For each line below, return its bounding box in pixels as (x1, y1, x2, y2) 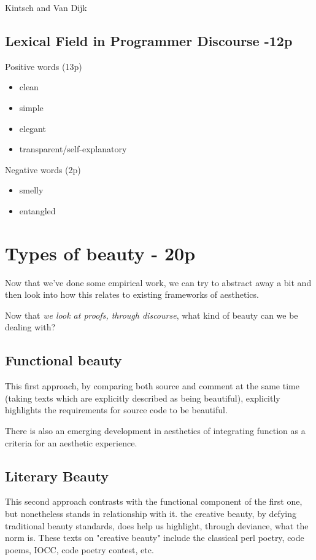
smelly (19, 184, 44, 196)
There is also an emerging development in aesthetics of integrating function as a (5, 424, 306, 437)
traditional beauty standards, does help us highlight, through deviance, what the (5, 519, 309, 532)
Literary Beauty (5, 466, 109, 485)
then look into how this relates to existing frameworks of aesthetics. (5, 288, 259, 301)
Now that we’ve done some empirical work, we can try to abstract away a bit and (5, 276, 312, 289)
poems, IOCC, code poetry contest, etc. (5, 543, 154, 556)
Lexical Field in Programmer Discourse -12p (5, 31, 293, 50)
